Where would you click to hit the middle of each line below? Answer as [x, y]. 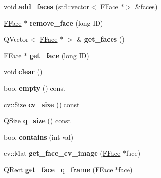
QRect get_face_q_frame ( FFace [58, 169]
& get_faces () [101, 39]
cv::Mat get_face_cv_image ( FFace [62, 153]
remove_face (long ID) [66, 23]
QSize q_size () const [37, 121]
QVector [16, 39]
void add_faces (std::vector [47, 6]
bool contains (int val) [39, 137]
